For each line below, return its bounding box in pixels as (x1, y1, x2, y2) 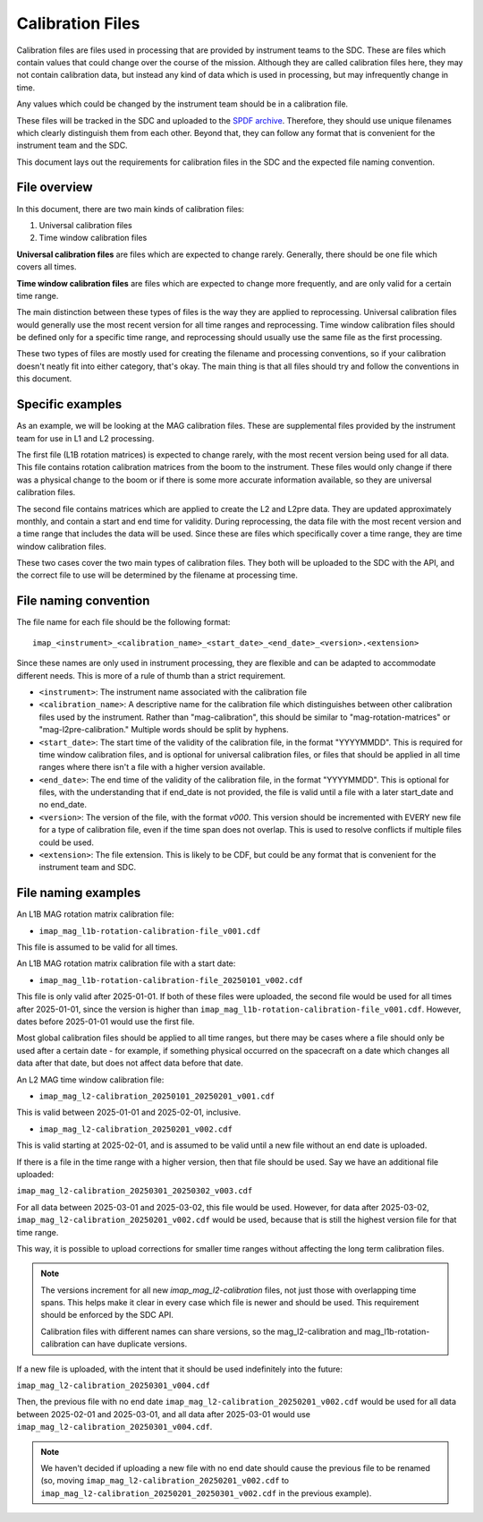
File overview (16, 180, 93, 195)
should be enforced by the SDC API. (40, 1310, 174, 1321)
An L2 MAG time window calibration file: (16, 1074, 165, 1085)
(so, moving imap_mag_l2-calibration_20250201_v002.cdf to (40, 1475, 290, 1486)
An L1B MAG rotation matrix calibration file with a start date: (16, 958, 236, 969)
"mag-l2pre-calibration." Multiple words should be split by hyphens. (38, 724, 290, 735)
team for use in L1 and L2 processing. (16, 432, 155, 443)
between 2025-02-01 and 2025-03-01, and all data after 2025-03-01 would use (16, 1408, 311, 1419)
